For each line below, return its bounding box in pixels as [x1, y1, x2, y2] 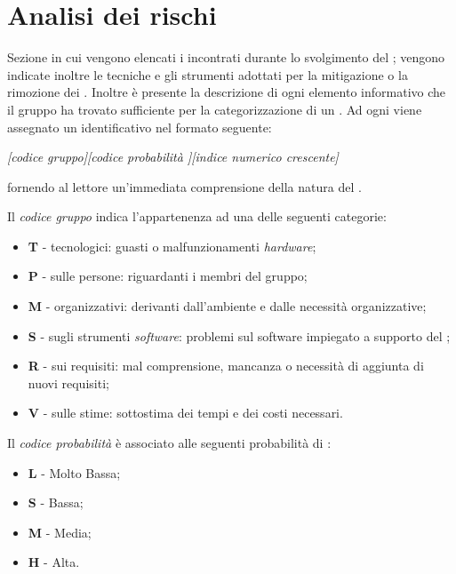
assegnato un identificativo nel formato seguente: [7, 117, 272, 136]
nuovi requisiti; [28, 373, 109, 392]
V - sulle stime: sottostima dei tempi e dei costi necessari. [28, 403, 343, 422]
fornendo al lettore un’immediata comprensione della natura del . [7, 177, 362, 195]
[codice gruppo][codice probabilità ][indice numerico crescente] [7, 147, 339, 166]
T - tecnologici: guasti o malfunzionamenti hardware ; [28, 236, 316, 255]
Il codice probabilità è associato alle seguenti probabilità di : [7, 434, 332, 452]
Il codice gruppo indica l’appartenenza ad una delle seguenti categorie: [7, 207, 387, 226]
